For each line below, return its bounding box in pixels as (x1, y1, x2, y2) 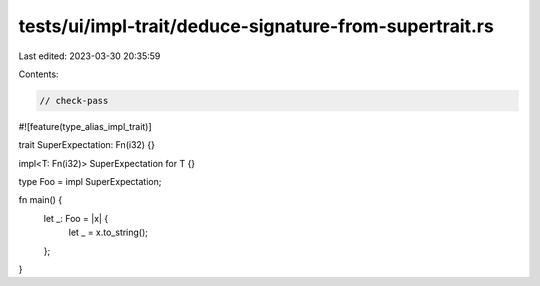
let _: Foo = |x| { (43, 212, 109, 224)
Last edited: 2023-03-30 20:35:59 (18, 50, 161, 62)
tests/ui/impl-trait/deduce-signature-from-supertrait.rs (18, 15, 494, 37)
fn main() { (18, 194, 63, 206)
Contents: (18, 68, 59, 80)
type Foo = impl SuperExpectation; (18, 176, 162, 188)
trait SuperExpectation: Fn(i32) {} (18, 139, 155, 151)
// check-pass (39, 95, 109, 106)
